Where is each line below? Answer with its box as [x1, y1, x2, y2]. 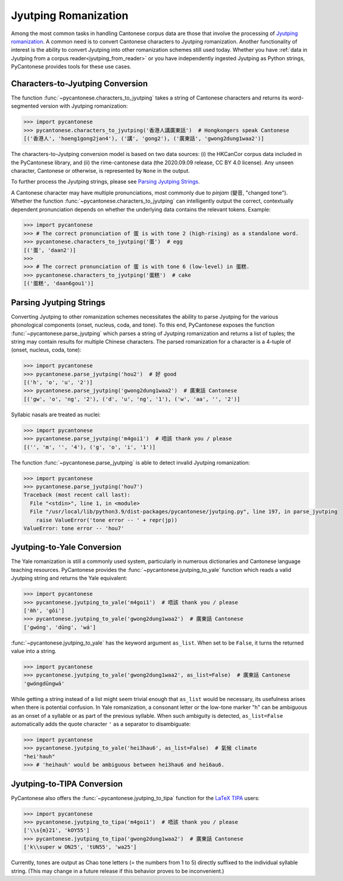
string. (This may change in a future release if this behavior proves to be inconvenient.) [11, 867, 224, 874]
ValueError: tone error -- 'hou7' [23, 525, 124, 531]
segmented [11, 102, 39, 110]
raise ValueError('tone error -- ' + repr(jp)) [36, 516, 178, 524]
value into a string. [11, 647, 57, 655]
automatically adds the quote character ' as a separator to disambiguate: [11, 721, 191, 728]
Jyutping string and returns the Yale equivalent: [11, 575, 128, 582]
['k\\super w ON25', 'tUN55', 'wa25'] [23, 843, 137, 851]
